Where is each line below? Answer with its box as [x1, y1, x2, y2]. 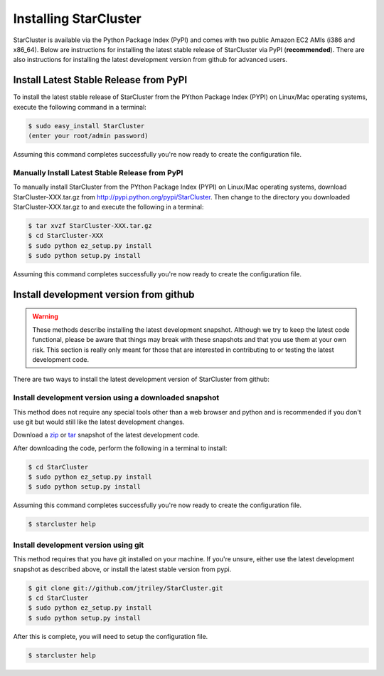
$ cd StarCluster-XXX [28, 232, 104, 240]
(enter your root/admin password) [28, 132, 149, 140]
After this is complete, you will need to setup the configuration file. [13, 632, 208, 640]
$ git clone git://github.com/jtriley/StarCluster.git [28, 584, 223, 592]
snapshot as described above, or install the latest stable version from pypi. [13, 565, 232, 573]
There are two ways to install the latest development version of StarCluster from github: [13, 375, 270, 384]
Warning [32, 312, 58, 321]
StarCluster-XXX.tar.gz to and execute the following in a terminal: [13, 202, 204, 211]
